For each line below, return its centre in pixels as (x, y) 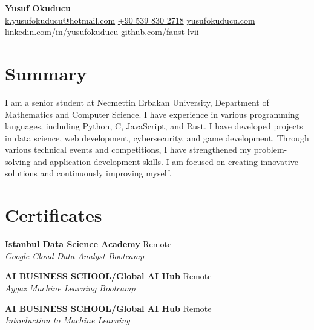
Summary (46, 73)
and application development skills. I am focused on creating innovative (166, 161)
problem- (270, 150)
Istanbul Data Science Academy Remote (88, 244)
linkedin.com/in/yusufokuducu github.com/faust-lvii (102, 32)
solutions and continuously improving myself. (88, 173)
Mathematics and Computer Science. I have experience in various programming (152, 114)
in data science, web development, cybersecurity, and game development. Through (157, 137)
